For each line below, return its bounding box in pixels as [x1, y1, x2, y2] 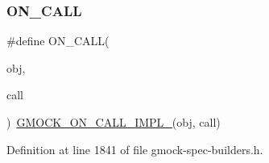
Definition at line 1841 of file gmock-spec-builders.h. [6, 140, 263, 157]
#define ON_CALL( [6, 32, 110, 49]
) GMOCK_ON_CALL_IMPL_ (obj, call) [6, 114, 221, 130]
